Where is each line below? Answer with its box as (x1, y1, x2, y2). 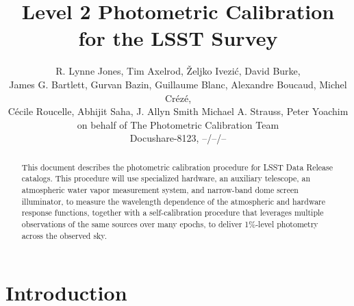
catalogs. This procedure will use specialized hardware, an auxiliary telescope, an (21, 173, 311, 184)
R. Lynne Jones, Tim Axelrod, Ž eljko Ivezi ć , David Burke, (55, 64, 301, 78)
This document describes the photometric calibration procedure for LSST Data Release (21, 161, 333, 173)
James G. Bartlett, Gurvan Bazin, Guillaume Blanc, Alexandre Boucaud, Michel (9, 77, 347, 91)
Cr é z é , (164, 90, 192, 105)
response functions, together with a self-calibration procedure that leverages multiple (21, 207, 324, 218)
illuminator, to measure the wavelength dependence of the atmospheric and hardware (21, 195, 326, 207)
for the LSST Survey (78, 24, 278, 52)
